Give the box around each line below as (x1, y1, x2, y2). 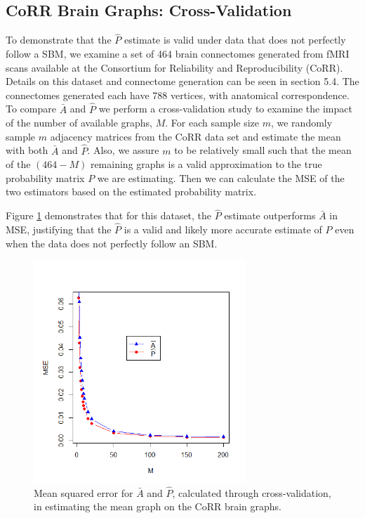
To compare (6, 101, 56, 116)
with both (6, 143, 48, 157)
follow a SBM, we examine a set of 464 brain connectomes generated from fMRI (6, 46, 350, 61)
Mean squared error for (34, 485, 133, 500)
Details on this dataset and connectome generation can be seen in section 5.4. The (6, 74, 359, 89)
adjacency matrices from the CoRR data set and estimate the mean (50, 129, 341, 143)
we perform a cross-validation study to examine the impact (98, 101, 352, 116)
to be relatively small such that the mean (174, 143, 352, 157)
